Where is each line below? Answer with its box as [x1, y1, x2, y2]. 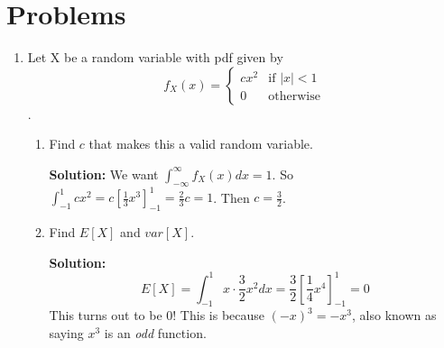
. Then [213, 188, 250, 206]
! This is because [172, 306, 265, 325]
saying [49, 324, 84, 343]
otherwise [268, 90, 320, 104]
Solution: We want [49, 164, 159, 183]
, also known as [352, 306, 437, 325]
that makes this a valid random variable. [88, 134, 313, 153]
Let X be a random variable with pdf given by [27, 48, 283, 67]
